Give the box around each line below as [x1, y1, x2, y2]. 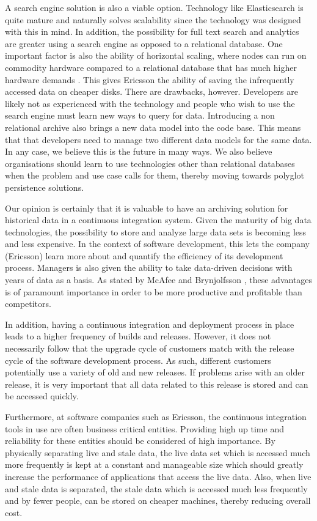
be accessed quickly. [5, 390, 79, 402]
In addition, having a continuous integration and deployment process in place [5, 317, 294, 330]
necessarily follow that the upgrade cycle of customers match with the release [5, 342, 294, 355]
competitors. [5, 297, 51, 310]
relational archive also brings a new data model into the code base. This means [5, 120, 301, 133]
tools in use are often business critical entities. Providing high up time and [5, 422, 284, 435]
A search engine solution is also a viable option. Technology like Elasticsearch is [5, 1, 304, 13]
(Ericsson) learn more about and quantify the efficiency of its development [5, 249, 283, 262]
